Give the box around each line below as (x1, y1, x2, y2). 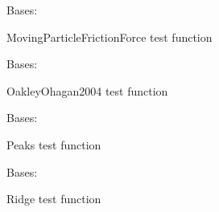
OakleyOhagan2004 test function (6, 82, 168, 99)
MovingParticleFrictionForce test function (6, 28, 213, 45)
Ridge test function (6, 190, 101, 207)
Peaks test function (6, 136, 101, 153)
